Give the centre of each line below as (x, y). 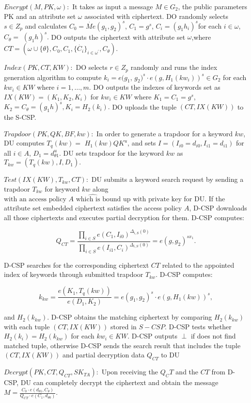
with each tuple (27, 326)
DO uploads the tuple (144, 106)
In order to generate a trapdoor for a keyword (165, 133)
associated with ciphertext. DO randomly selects (157, 16)
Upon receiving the (130, 372)
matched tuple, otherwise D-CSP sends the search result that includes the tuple (122, 345)
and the (187, 372)
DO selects (92, 67)
